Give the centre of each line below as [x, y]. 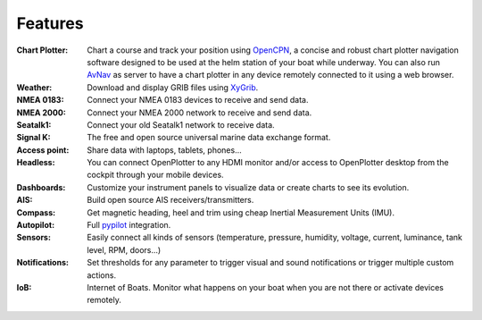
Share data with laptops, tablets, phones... [164, 150]
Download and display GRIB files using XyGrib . [173, 87]
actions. [101, 275]
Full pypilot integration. [129, 225]
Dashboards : [41, 187]
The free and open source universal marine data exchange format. [209, 138]
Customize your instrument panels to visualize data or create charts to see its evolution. [248, 187]
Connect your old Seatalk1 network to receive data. [181, 124]
